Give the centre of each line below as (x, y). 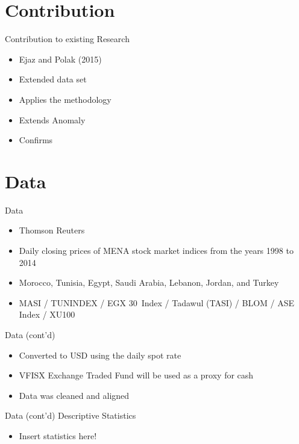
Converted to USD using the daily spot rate (100, 355)
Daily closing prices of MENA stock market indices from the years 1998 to (156, 250)
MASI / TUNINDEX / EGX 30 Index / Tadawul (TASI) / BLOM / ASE (157, 302)
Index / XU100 (47, 314)
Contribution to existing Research (67, 39)
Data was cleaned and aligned (74, 395)
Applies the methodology (65, 99)
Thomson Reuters (52, 230)
